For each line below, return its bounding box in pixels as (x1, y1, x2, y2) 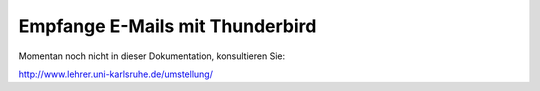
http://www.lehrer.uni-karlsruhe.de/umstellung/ (18, 68, 214, 80)
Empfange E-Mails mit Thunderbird (18, 15, 317, 37)
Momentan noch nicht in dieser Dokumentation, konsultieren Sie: (18, 50, 285, 62)
